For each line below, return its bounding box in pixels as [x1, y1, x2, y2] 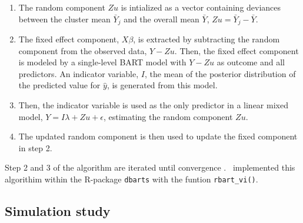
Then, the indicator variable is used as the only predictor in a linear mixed [18, 99, 288, 111]
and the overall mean [124, 12, 199, 25]
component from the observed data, [18, 44, 147, 56]
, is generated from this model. [106, 79, 218, 91]
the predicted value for [18, 79, 101, 91]
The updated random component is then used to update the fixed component [18, 130, 298, 142]
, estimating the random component [103, 110, 233, 122]
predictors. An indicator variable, [18, 67, 139, 79]
